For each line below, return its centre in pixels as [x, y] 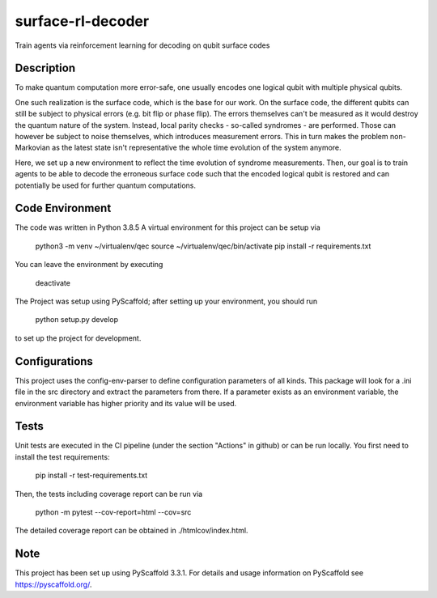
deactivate [53, 282]
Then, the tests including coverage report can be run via [109, 494]
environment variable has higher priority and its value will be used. [126, 403]
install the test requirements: [62, 456]
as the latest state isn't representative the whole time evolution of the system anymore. [196, 148]
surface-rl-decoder [82, 21]
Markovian [32, 148]
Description [45, 68]
